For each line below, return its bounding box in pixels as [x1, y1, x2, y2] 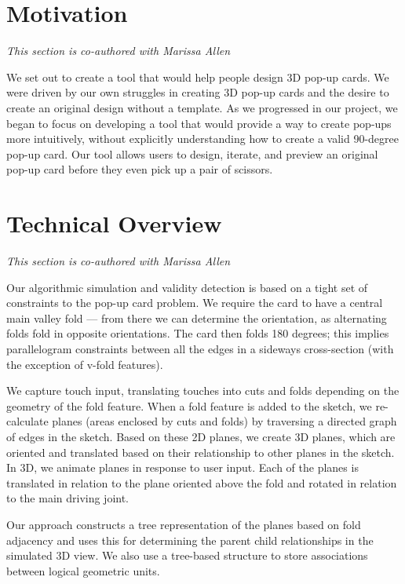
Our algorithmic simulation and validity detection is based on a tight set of [6, 279, 368, 295]
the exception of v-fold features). [6, 356, 163, 372]
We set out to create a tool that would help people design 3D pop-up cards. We [6, 68, 389, 85]
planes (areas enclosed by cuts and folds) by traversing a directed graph [52, 413, 397, 429]
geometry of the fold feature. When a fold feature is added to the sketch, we [6, 397, 372, 414]
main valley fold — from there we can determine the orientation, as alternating [6, 309, 387, 326]
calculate [6, 413, 49, 429]
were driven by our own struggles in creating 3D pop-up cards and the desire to [6, 84, 389, 100]
